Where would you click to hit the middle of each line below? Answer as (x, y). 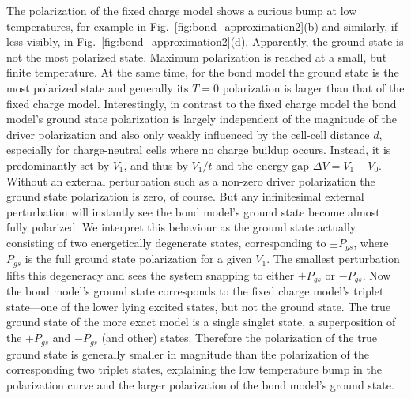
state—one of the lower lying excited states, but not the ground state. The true (199, 306)
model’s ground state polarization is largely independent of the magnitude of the (202, 119)
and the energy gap (263, 165)
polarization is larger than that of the (313, 87)
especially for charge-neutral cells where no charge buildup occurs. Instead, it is (199, 150)
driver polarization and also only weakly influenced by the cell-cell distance (188, 134)
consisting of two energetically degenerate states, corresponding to (166, 242)
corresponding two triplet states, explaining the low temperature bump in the (194, 369)
